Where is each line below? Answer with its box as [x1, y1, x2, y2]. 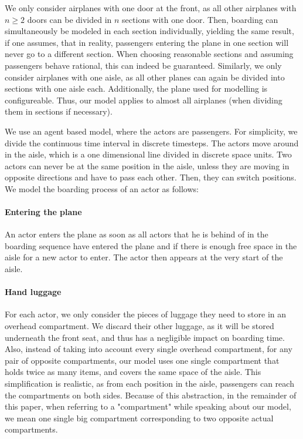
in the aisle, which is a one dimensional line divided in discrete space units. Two [5, 148, 292, 160]
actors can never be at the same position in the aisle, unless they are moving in [5, 159, 290, 172]
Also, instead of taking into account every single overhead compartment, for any [5, 343, 292, 355]
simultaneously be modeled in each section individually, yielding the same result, [5, 25, 294, 37]
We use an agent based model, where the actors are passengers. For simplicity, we [5, 125, 298, 137]
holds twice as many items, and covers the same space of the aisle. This [5, 366, 261, 378]
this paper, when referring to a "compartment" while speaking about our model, [5, 400, 291, 413]
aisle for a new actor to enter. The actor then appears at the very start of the [5, 251, 283, 263]
